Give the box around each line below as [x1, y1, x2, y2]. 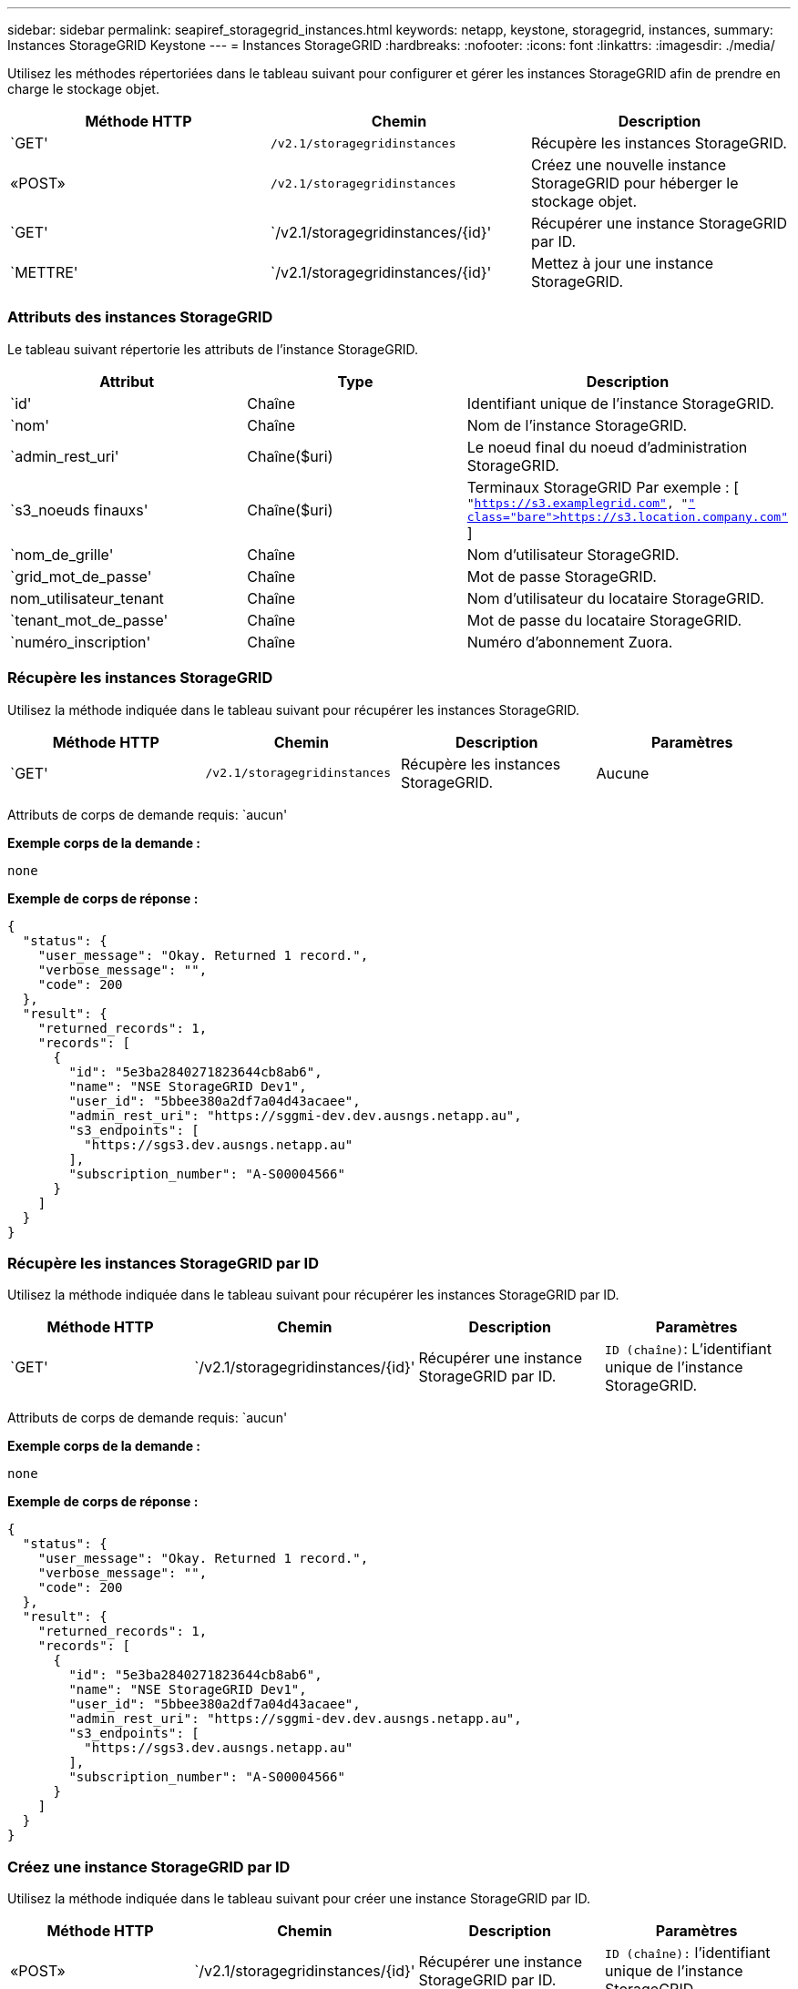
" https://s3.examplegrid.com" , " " [466, 495, 696, 510]
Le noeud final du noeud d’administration [466, 437, 748, 456]
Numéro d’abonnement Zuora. [466, 632, 673, 651]
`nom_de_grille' [10, 545, 114, 564]
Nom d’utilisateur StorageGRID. [466, 545, 680, 564]
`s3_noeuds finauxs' [10, 500, 148, 519]
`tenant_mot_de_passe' [10, 610, 169, 629]
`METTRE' [10, 263, 78, 281]
